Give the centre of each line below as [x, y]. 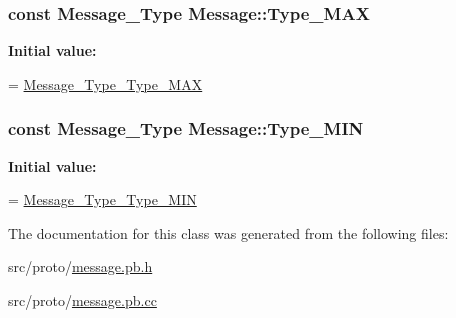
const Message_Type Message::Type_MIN [186, 128]
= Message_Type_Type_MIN [102, 199]
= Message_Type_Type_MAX [105, 83]
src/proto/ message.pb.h [80, 266]
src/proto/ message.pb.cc [82, 300]
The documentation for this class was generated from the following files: [228, 232]
